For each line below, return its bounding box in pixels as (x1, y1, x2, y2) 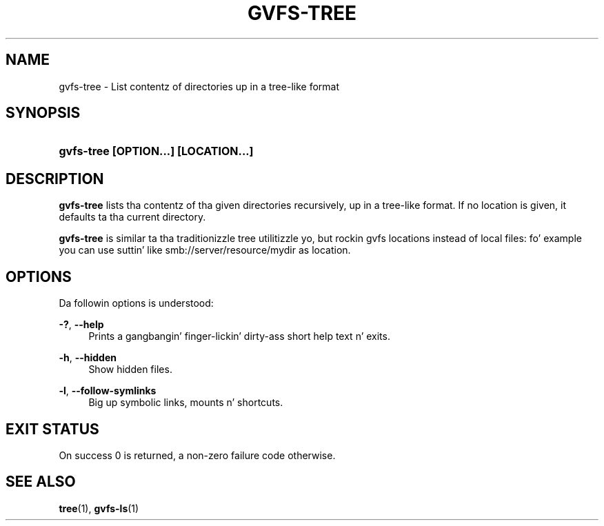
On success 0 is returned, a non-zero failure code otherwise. (59, 449, 336, 461)
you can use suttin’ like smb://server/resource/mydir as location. (59, 244, 351, 256)
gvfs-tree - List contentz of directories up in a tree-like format (59, 80, 339, 92)
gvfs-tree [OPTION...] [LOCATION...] (59, 144, 254, 159)
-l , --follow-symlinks (59, 385, 157, 397)
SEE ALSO (6, 473, 76, 491)
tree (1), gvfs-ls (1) (59, 502, 139, 514)
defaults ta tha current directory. (59, 211, 206, 223)
